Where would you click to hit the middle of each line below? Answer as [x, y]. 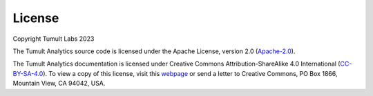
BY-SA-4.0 [28, 73]
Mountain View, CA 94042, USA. [59, 84]
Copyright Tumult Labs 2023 [54, 39]
